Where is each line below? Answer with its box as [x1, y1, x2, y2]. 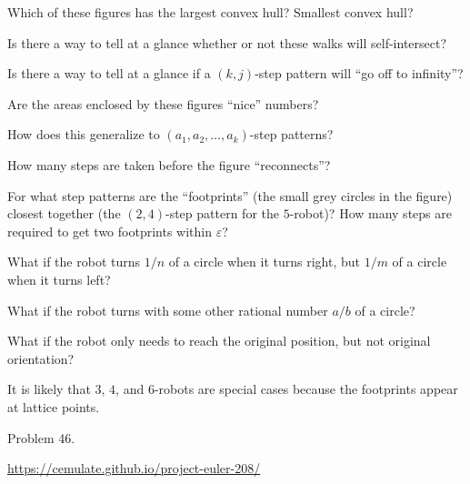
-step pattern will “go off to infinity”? [255, 64, 464, 83]
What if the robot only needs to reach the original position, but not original [7, 331, 431, 350]
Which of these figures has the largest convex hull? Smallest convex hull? [7, 3, 414, 21]
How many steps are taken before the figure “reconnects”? [7, 155, 331, 174]
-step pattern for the [165, 204, 279, 223]
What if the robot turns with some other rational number [7, 300, 328, 319]
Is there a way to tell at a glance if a [7, 64, 211, 83]
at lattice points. [7, 397, 100, 416]
